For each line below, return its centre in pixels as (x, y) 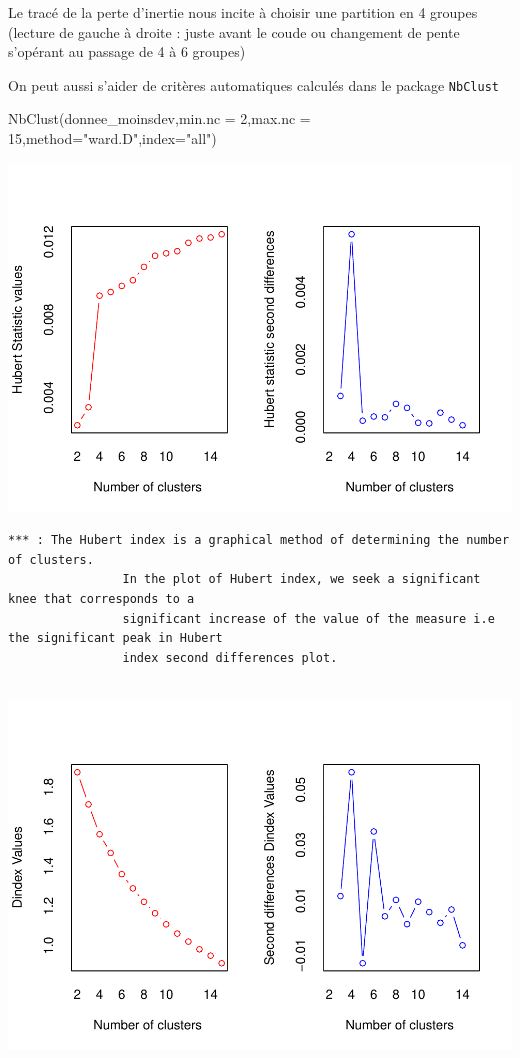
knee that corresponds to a (101, 598)
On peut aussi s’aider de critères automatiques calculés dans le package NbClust (253, 84)
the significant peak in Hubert (115, 638)
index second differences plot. (230, 657)
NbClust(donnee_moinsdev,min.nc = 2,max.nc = (159, 118)
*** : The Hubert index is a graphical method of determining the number (259, 540)
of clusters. (51, 559)
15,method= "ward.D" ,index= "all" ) (112, 138)
